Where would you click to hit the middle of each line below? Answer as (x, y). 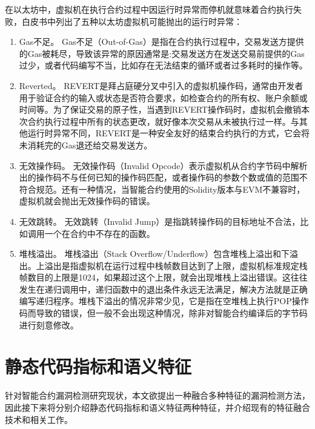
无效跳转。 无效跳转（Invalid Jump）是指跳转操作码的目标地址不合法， (160, 221)
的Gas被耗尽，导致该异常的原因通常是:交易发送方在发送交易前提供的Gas (162, 53)
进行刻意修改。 (49, 324)
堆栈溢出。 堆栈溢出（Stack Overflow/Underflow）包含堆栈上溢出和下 (154, 254)
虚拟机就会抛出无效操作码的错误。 (87, 201)
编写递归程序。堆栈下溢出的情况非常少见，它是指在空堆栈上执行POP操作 (164, 301)
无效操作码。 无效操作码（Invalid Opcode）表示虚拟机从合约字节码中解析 (163, 165)
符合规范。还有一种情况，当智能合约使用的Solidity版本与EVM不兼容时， (162, 189)
